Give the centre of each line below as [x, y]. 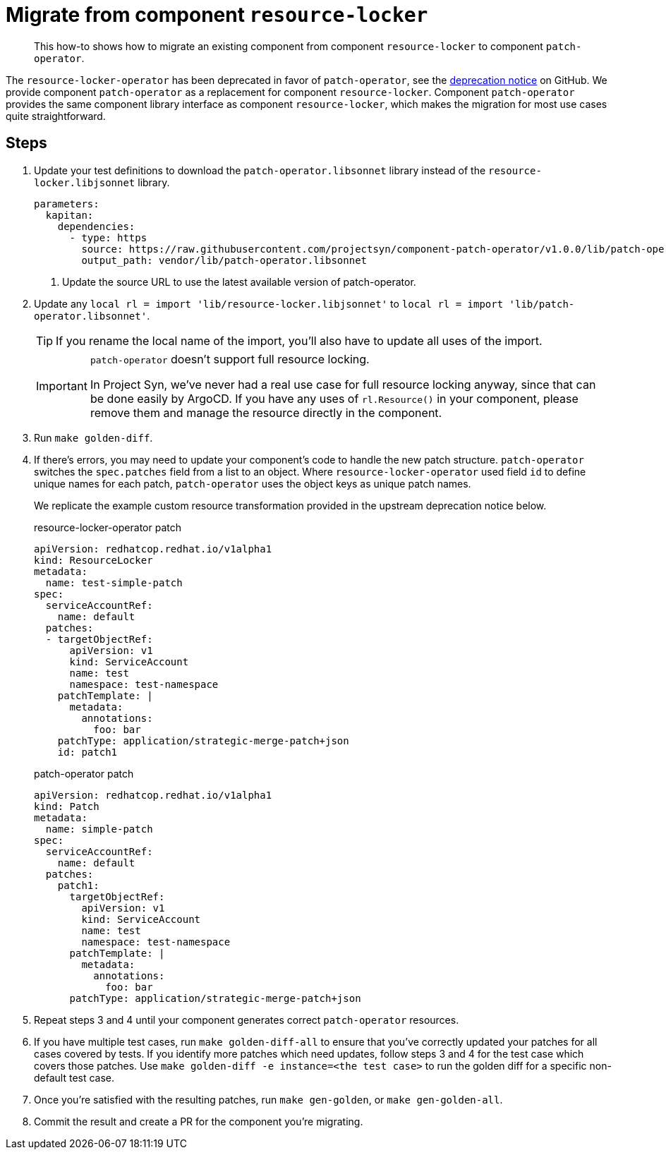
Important [62, 386]
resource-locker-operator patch [108, 527]
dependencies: [96, 226]
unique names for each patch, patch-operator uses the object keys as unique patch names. [253, 483]
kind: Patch [67, 806]
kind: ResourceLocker [93, 560]
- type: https [108, 237]
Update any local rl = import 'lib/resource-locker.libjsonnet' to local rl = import [269, 303]
